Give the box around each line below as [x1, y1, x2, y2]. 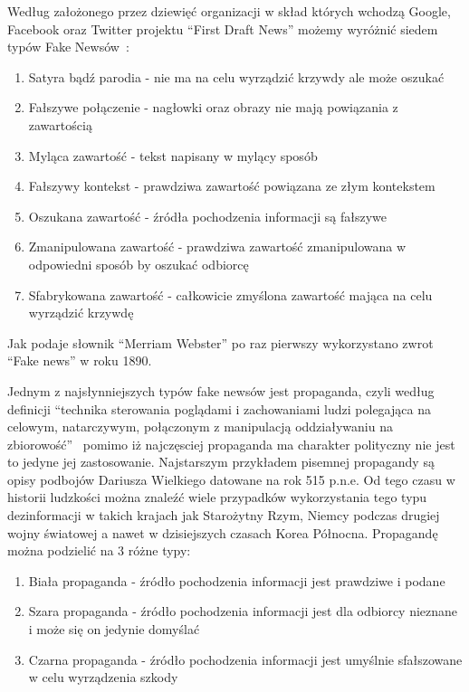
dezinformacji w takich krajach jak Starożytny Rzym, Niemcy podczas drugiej [7, 506, 440, 525]
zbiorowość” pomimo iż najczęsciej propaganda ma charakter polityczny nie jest [7, 434, 455, 453]
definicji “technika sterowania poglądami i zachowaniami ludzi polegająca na [7, 399, 431, 418]
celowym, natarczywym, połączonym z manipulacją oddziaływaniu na [7, 417, 393, 436]
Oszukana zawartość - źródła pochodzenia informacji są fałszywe [28, 206, 387, 225]
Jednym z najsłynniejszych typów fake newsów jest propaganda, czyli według [7, 381, 435, 400]
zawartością [28, 115, 92, 134]
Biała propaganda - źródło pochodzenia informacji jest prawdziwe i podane [28, 571, 445, 590]
